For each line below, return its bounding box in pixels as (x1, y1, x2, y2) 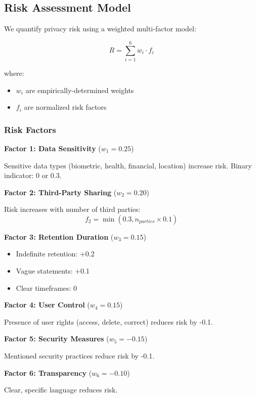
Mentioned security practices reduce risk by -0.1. (4, 350, 155, 361)
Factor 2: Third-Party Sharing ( (4, 187, 117, 197)
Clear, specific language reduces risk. (4, 384, 118, 395)
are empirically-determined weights (25, 84, 134, 95)
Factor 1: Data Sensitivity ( (4, 143, 101, 153)
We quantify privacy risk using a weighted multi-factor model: (4, 23, 196, 34)
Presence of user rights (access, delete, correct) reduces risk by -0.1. (4, 316, 213, 327)
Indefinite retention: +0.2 (16, 248, 95, 259)
